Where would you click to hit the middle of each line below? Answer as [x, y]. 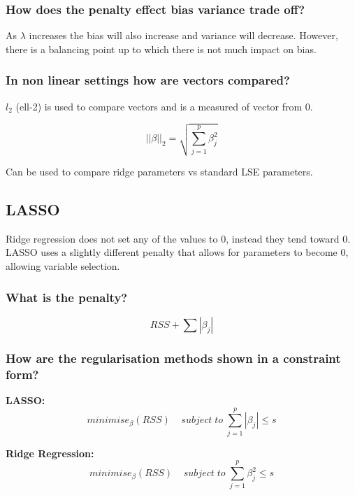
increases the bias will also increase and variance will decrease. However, [183, 35]
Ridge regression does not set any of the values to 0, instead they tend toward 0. [178, 238]
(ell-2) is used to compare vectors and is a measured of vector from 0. [164, 106]
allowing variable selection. [63, 266]
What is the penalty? [67, 297]
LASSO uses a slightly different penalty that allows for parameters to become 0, [177, 252]
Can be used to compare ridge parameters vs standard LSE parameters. [159, 172]
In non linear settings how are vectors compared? [148, 80]
